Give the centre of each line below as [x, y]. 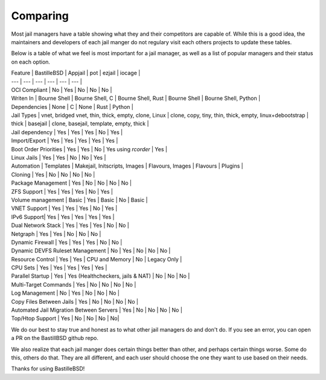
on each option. [31, 62]
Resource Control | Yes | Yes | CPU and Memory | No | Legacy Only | [97, 259]
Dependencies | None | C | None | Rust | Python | [72, 106]
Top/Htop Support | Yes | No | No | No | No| [65, 318]
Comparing [40, 16]
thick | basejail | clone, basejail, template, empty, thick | [80, 123]
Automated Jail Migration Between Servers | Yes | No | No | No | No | [97, 310]
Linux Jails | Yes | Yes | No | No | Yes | [59, 158]
